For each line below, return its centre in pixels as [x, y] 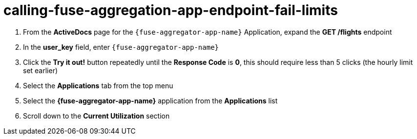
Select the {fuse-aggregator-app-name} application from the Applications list [150, 100]
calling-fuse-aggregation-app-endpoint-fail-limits [171, 10]
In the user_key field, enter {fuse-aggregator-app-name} [121, 47]
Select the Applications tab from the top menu [98, 85]
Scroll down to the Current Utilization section [96, 116]
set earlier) [41, 70]
